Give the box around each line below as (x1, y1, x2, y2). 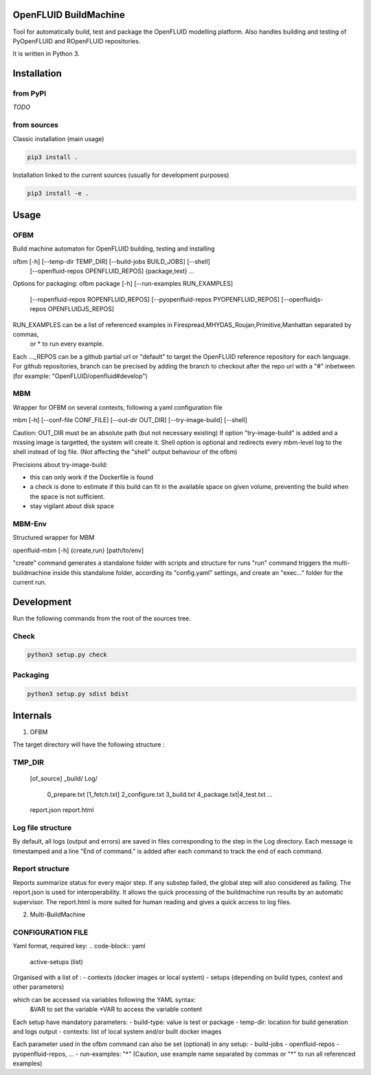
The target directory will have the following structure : (12, 740, 165, 749)
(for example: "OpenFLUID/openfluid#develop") (12, 372, 148, 380)
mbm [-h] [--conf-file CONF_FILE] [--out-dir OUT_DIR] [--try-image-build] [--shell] (12, 416, 247, 424)
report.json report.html (30, 806, 94, 814)
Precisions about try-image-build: (12, 460, 108, 468)
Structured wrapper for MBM (12, 534, 95, 542)
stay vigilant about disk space (30, 502, 115, 510)
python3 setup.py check (27, 651, 108, 659)
